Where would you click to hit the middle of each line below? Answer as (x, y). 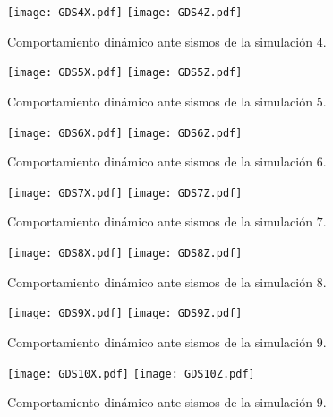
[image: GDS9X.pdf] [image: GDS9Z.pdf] (125, 314)
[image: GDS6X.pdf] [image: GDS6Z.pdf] (125, 133)
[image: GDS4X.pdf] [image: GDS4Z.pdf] (125, 13)
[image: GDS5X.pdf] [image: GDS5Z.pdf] (125, 73)
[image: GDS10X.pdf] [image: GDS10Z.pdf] (131, 374)
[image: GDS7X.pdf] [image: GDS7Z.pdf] (125, 193)
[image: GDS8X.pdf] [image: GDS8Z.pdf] (125, 253)
